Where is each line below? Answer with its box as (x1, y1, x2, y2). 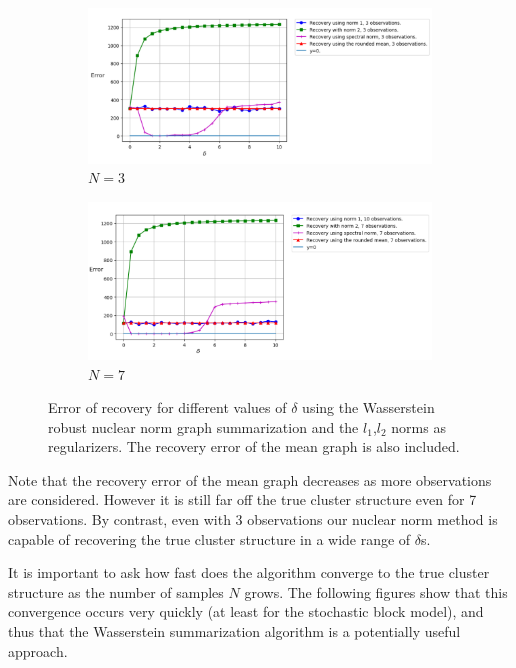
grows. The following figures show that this (244, 581, 508, 602)
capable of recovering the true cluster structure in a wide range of (8, 528, 411, 549)
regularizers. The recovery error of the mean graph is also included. (48, 436, 460, 457)
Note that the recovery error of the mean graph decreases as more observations (8, 469, 492, 490)
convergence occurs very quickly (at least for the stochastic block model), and (8, 601, 484, 622)
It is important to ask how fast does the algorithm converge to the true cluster (8, 562, 490, 583)
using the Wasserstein (302, 397, 435, 418)
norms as (391, 416, 446, 437)
